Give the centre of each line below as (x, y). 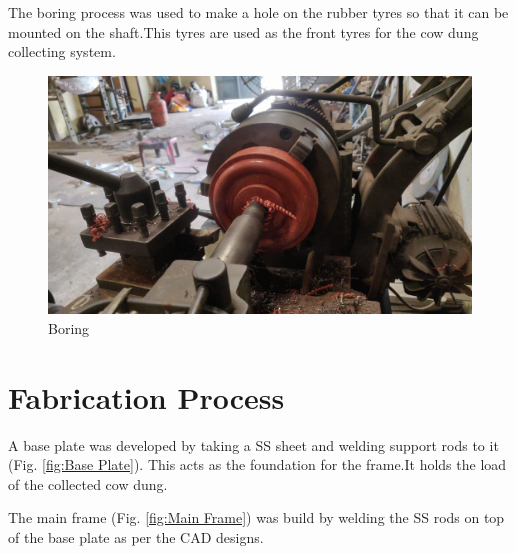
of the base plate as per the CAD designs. (136, 536)
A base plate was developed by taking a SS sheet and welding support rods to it (253, 444)
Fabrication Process (146, 396)
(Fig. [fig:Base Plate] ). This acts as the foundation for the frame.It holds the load (257, 464)
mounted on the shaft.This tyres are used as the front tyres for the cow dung (243, 31)
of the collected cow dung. (88, 483)
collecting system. (62, 51)
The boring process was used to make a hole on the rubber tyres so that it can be (258, 12)
